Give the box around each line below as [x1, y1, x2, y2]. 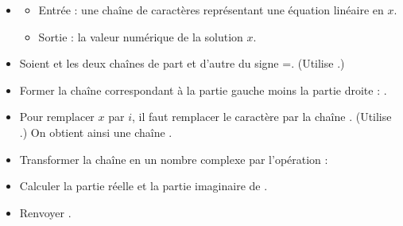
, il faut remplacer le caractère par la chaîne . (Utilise [131, 108, 392, 125]
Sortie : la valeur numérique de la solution [38, 28, 243, 45]
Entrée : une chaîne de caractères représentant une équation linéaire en [38, 2, 384, 18]
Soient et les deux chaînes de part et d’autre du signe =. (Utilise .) [19, 55, 345, 72]
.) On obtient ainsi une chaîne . [19, 123, 172, 140]
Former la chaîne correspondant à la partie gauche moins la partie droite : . [19, 81, 387, 98]
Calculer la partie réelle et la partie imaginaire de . [19, 177, 268, 194]
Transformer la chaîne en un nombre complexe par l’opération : [19, 150, 328, 167]
